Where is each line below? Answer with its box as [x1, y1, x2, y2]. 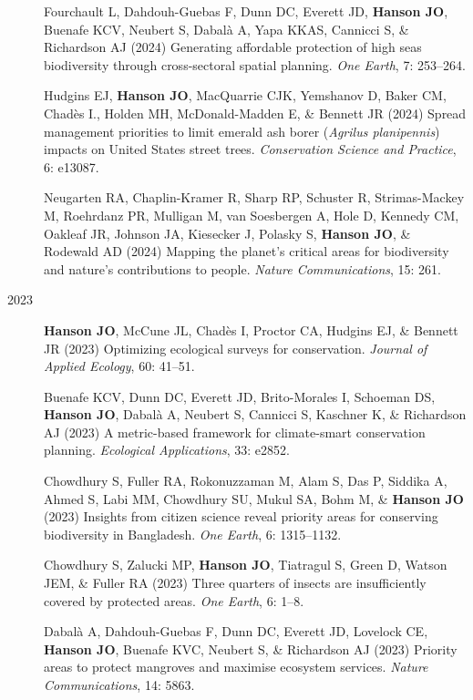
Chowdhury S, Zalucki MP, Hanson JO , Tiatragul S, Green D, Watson [44, 555, 447, 574]
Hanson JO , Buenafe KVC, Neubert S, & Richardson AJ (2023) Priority [44, 639, 458, 658]
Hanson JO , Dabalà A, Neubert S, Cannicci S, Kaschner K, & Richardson [44, 405, 467, 424]
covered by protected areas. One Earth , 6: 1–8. [44, 591, 304, 610]
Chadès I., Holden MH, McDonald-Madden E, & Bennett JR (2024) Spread [44, 103, 467, 122]
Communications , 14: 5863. [44, 675, 195, 694]
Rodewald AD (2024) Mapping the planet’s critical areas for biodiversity [44, 242, 449, 261]
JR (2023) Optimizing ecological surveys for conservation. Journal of [44, 338, 427, 357]
